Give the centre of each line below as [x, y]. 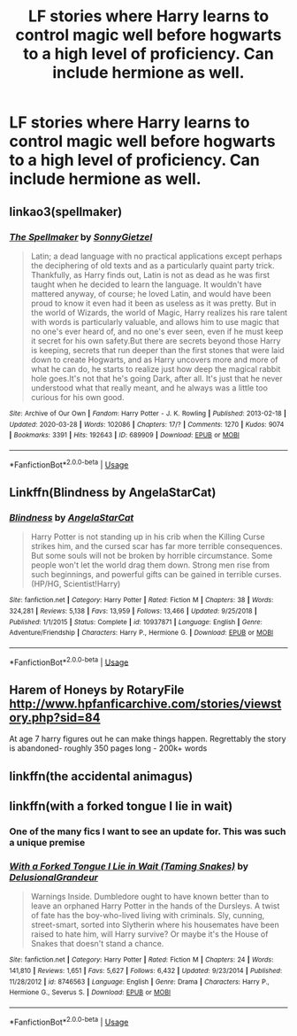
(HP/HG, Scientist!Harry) [76, 584]
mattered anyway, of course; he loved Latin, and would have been [151, 293]
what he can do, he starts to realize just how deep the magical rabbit [156, 368]
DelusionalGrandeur [54, 877]
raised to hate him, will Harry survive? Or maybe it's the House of [149, 934]
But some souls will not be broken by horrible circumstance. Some [152, 556]
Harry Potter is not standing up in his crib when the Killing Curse [148, 537]
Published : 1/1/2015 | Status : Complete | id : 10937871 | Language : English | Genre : [136, 622]
